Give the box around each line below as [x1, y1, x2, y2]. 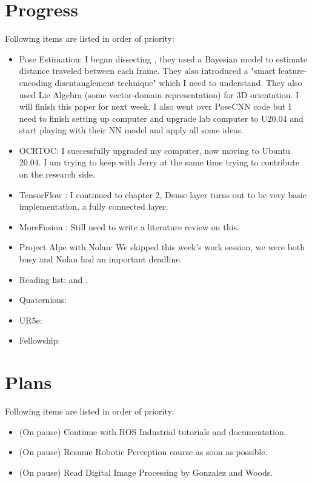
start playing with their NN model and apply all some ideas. [19, 124, 244, 136]
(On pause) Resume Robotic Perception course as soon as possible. [19, 445, 268, 458]
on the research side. [19, 168, 95, 181]
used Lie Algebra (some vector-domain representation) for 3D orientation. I [19, 88, 299, 101]
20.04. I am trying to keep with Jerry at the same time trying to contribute [19, 156, 299, 168]
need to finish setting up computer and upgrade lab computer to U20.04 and [19, 112, 304, 124]
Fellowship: [19, 334, 61, 347]
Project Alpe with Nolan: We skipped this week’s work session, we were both [19, 241, 305, 253]
